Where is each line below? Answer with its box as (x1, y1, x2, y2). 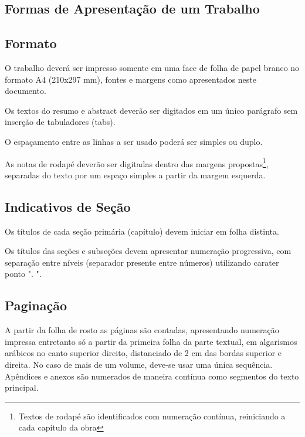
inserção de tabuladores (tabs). (5, 116, 116, 128)
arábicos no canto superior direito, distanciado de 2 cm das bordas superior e (5, 347, 282, 359)
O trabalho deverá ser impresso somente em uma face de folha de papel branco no (5, 61, 300, 73)
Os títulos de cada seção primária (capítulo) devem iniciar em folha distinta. (5, 225, 279, 237)
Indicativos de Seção (5, 197, 131, 215)
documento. (5, 84, 46, 97)
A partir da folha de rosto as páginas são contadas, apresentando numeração (5, 324, 279, 336)
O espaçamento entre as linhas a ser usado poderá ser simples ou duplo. (5, 135, 263, 147)
